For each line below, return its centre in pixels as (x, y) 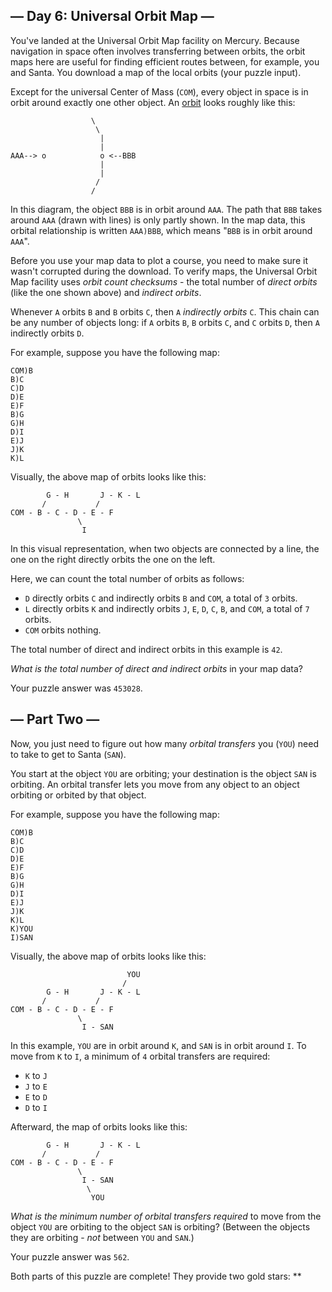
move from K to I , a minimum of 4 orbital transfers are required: (140, 1056)
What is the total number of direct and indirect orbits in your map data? (157, 668)
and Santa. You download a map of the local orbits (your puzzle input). (156, 72)
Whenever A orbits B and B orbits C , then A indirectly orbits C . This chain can (165, 311)
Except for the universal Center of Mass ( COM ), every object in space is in (159, 91)
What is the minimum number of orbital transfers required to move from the (166, 1216)
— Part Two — (55, 719)
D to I (36, 1107)
